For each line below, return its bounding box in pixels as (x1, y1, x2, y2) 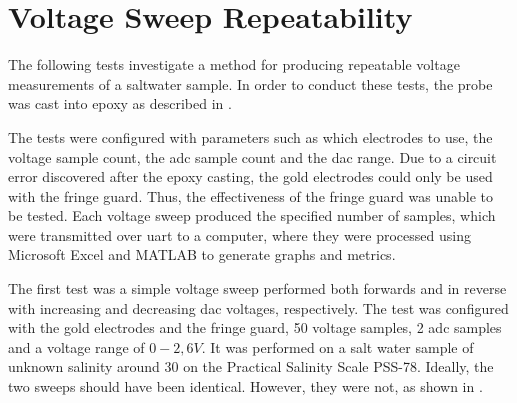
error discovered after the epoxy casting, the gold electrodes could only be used (8, 166, 493, 187)
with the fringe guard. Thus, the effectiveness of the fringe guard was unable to (8, 185, 494, 206)
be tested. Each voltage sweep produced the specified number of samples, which (8, 205, 496, 226)
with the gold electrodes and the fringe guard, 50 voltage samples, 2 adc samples (8, 317, 502, 338)
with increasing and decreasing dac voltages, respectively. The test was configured (8, 297, 509, 318)
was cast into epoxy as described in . (8, 93, 232, 114)
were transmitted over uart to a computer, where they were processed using (8, 224, 471, 245)
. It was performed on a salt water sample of (201, 336, 474, 357)
